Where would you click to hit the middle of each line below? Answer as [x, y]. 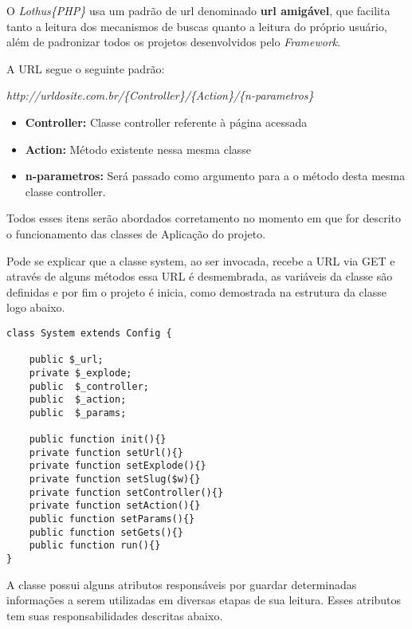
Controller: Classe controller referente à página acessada [166, 122]
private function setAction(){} [115, 506]
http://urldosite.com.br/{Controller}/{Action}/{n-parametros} [160, 95]
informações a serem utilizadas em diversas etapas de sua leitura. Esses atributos [204, 600]
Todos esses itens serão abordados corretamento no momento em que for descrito [204, 218]
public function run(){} [95, 546]
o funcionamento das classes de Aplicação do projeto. [136, 233]
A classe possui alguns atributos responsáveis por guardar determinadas [182, 584]
